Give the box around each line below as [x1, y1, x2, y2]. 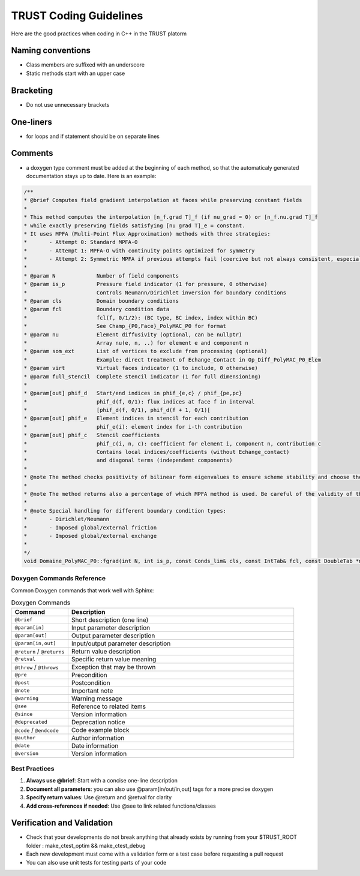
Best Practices [11, 764, 55, 773]
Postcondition [71, 678, 110, 687]
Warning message [71, 694, 123, 703]
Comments [11, 148, 53, 158]
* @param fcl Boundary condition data [23, 306, 170, 313]
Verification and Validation [11, 818, 113, 828]
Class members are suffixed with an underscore [26, 61, 145, 68]
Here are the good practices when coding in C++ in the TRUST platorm [11, 30, 187, 37]
